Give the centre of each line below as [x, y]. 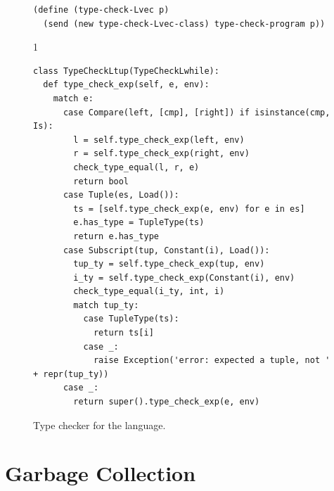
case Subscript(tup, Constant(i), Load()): [166, 250]
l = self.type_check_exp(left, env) [159, 140]
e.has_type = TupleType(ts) [139, 223]
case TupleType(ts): [131, 319]
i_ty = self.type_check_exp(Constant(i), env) [184, 278]
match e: [73, 98]
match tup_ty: [106, 305]
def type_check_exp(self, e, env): [126, 85]
